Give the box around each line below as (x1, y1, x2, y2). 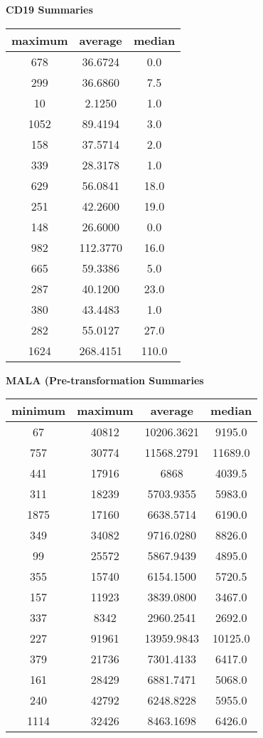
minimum (11, 402, 66, 419)
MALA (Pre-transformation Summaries (6, 372, 204, 387)
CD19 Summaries (6, 2, 93, 16)
